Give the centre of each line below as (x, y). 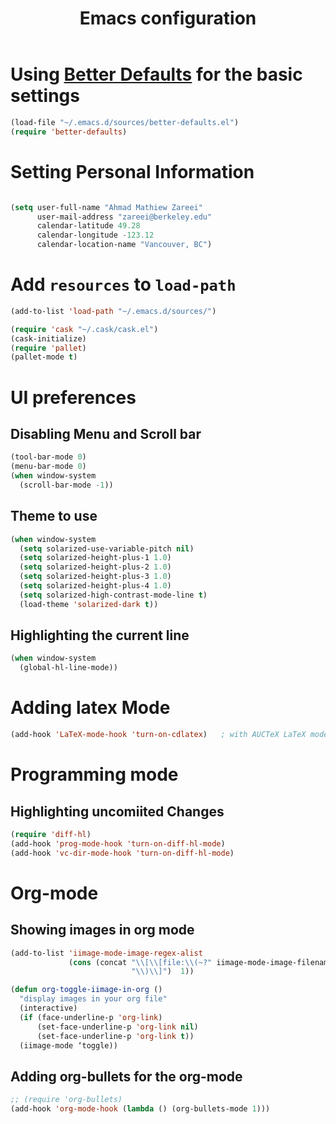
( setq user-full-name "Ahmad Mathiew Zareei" (106, 207)
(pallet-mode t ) (44, 357)
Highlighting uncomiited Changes (117, 811)
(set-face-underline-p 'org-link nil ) (117, 1027)
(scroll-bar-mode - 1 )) (66, 485)
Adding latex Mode (90, 708)
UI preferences (73, 397)
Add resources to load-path (123, 284)
